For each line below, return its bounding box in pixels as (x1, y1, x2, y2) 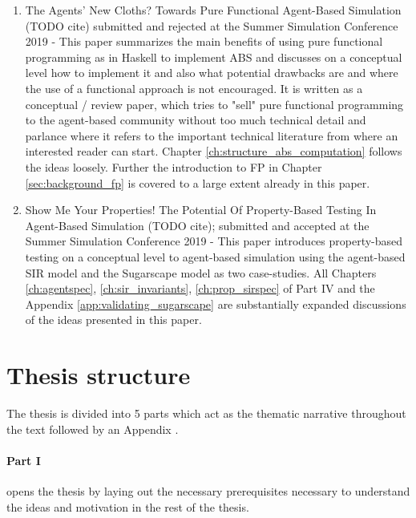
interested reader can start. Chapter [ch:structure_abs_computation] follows (25, 143, 402, 160)
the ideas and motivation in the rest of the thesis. (6, 498, 249, 515)
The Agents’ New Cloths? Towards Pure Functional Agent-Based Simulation (25, 2, 402, 18)
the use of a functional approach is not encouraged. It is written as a (25, 79, 363, 96)
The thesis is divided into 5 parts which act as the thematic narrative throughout (6, 405, 406, 421)
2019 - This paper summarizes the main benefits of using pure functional (25, 33, 383, 50)
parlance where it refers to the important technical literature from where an (25, 127, 398, 144)
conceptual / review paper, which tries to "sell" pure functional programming (25, 95, 404, 112)
